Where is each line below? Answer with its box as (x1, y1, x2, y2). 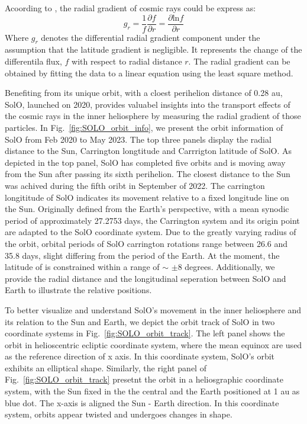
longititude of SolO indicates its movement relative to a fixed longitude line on (5, 191, 289, 203)
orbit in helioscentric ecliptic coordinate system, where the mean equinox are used (5, 338, 302, 351)
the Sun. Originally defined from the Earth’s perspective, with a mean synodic (5, 203, 289, 215)
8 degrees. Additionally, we (177, 261, 275, 273)
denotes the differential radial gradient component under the (41, 31, 260, 43)
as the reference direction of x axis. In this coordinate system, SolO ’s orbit (5, 350, 275, 362)
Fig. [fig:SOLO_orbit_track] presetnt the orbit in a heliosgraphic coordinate (5, 373, 284, 386)
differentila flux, (5, 55, 62, 68)
